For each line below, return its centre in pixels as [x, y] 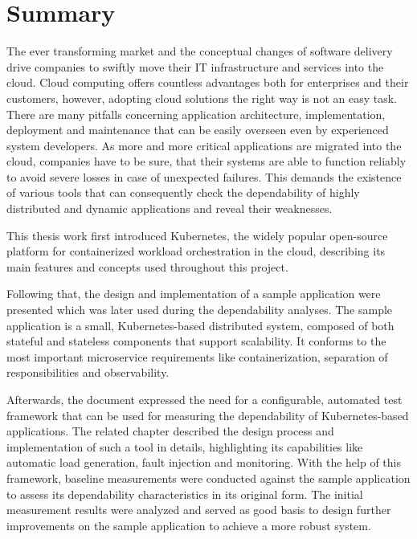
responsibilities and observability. [88, 372]
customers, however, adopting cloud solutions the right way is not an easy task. [202, 98]
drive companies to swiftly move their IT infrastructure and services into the [195, 66]
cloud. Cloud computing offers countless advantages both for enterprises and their [208, 82]
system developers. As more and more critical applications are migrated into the [204, 145]
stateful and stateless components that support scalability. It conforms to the [196, 341]
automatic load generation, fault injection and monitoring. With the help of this [204, 462]
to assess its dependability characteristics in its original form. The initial [185, 494]
